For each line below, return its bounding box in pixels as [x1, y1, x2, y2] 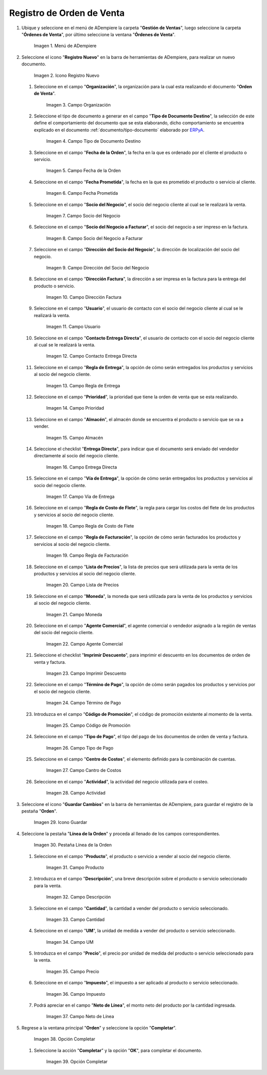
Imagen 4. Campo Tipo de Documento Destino [46, 138, 141, 144]
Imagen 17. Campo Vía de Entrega [46, 493, 115, 499]
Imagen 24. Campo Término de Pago [46, 700, 121, 706]
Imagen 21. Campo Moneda [46, 611, 102, 617]
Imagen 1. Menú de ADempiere [34, 43, 96, 49]
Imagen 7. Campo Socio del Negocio [46, 213, 121, 218]
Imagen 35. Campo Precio [46, 968, 99, 974]
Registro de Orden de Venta [9, 7, 125, 18]
